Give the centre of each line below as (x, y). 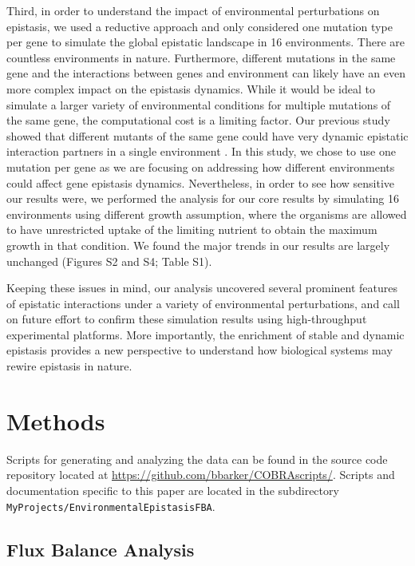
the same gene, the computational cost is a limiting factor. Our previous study (198, 120)
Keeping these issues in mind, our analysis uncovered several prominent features (202, 288)
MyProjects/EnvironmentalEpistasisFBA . (111, 506)
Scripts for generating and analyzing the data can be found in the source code (197, 459)
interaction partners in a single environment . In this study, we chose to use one (201, 151)
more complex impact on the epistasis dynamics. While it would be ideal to (191, 88)
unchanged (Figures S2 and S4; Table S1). (109, 261)
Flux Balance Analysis (101, 549)
